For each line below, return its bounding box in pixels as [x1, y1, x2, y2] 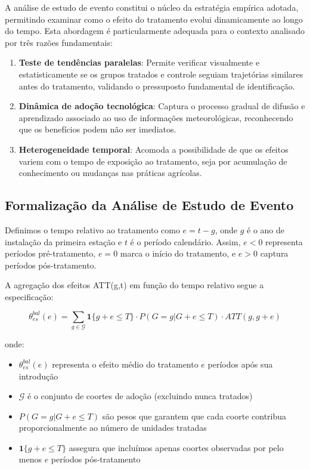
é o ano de [247, 223, 284, 236]
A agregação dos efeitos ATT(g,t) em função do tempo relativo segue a [5, 279, 264, 291]
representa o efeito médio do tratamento [52, 357, 199, 370]
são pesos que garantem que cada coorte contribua [102, 409, 287, 422]
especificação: [5, 290, 54, 303]
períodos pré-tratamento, [5, 247, 96, 260]
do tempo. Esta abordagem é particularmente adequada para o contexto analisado [5, 24, 305, 37]
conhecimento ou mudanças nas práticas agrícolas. [18, 166, 202, 179]
